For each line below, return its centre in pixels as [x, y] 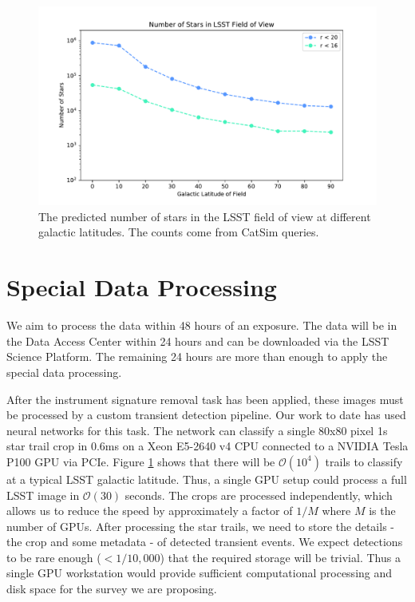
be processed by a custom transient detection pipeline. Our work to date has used [206, 415]
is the [382, 511]
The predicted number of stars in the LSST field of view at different [205, 216]
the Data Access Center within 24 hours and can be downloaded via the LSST [198, 341]
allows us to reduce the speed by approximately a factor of [150, 511]
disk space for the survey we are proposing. [112, 589]
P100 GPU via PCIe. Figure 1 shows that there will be [141, 461]
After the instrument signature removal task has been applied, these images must [205, 399]
